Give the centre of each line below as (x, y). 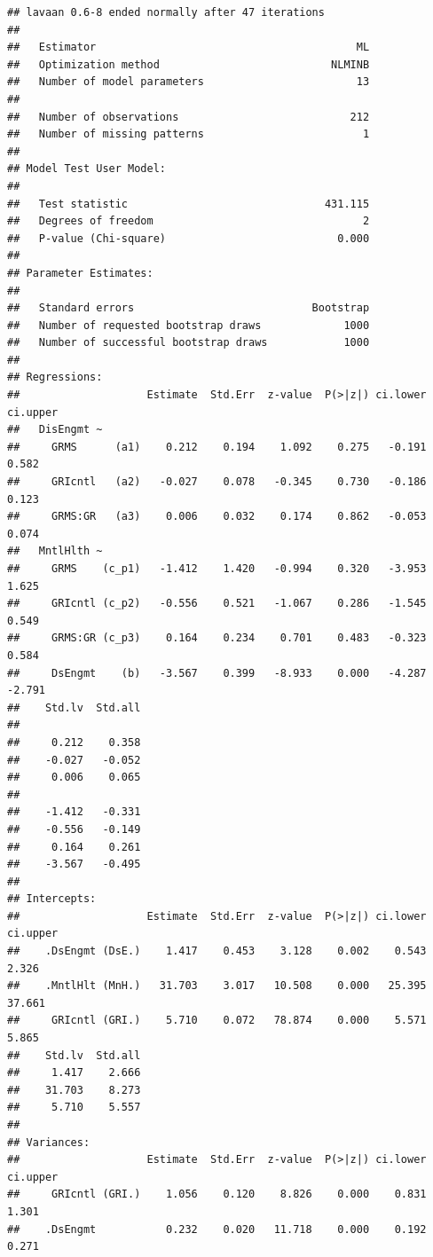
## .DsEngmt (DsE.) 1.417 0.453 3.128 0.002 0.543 (217, 951)
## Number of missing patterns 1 (189, 134)
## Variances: (49, 1142)
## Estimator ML (189, 47)
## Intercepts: (52, 899)
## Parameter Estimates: (80, 273)
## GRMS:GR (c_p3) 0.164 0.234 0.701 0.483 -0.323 (217, 638)
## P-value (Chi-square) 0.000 (189, 238)
